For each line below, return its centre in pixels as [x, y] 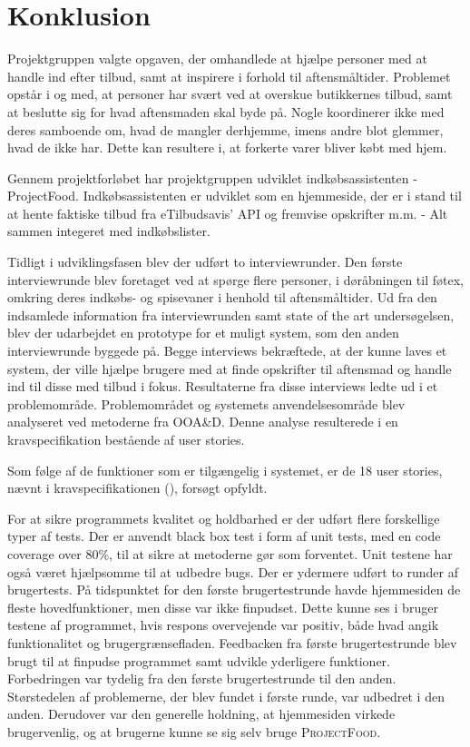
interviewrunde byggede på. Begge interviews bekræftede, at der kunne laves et [227, 351]
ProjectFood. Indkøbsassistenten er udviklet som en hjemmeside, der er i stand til [235, 196]
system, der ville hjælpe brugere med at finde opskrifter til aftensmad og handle [230, 368]
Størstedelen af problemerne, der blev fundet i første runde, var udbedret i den [226, 696]
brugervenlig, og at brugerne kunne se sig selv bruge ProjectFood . [194, 731]
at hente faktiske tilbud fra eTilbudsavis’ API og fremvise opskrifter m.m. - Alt [228, 213]
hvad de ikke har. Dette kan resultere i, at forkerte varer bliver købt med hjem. [227, 147]
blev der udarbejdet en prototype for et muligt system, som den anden [203, 333]
